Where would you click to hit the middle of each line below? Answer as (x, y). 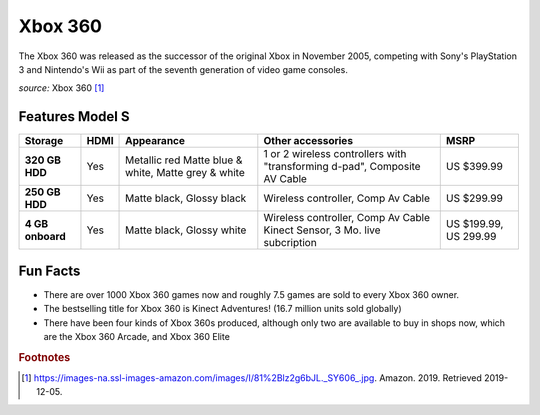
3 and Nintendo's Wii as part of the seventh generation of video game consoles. (183, 69)
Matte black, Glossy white (186, 230)
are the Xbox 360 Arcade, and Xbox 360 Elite (136, 336)
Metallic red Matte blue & (184, 160)
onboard (45, 237)
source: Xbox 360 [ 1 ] (61, 88)
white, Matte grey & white (185, 173)
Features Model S (74, 116)
